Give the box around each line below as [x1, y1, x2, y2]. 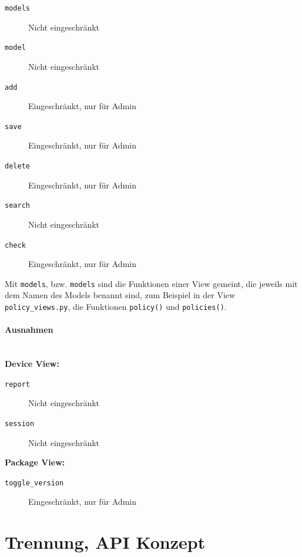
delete [5, 162, 30, 170]
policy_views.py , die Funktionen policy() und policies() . [5, 301, 227, 312]
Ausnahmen [5, 323, 53, 336]
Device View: [5, 357, 59, 370]
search [5, 201, 30, 210]
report [5, 380, 30, 389]
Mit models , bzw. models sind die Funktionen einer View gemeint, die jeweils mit [5, 277, 298, 289]
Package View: [5, 456, 65, 468]
